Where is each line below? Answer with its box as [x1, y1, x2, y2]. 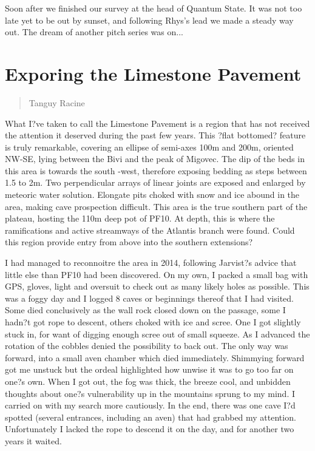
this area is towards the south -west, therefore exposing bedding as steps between [5, 164, 307, 177]
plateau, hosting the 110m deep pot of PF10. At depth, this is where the [5, 212, 275, 225]
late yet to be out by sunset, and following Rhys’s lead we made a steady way [5, 13, 294, 26]
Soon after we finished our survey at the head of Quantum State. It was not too [5, 2, 302, 14]
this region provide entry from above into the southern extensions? [5, 236, 253, 248]
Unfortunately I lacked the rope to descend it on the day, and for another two [5, 422, 294, 435]
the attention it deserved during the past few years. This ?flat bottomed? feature [5, 129, 306, 141]
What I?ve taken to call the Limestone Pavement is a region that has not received [5, 117, 310, 129]
